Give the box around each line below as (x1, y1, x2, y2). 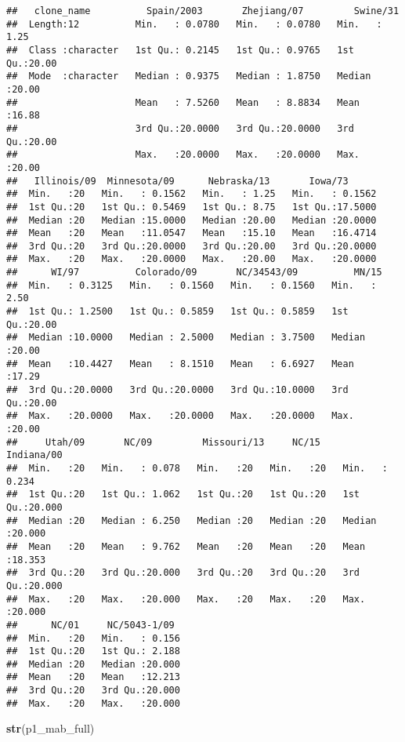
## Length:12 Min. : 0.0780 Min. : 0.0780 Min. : (6, 18, 382, 30)
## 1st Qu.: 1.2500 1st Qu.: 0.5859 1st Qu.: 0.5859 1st (6, 306, 349, 318)
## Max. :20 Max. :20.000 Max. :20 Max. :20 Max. (6, 593, 366, 605)
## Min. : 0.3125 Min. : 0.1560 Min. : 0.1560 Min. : (6, 279, 377, 291)
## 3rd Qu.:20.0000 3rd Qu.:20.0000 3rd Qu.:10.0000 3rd (6, 384, 349, 396)
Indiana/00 (6, 449, 63, 461)
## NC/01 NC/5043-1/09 (6, 619, 175, 631)
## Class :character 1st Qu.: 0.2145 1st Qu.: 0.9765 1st (6, 44, 354, 56)
